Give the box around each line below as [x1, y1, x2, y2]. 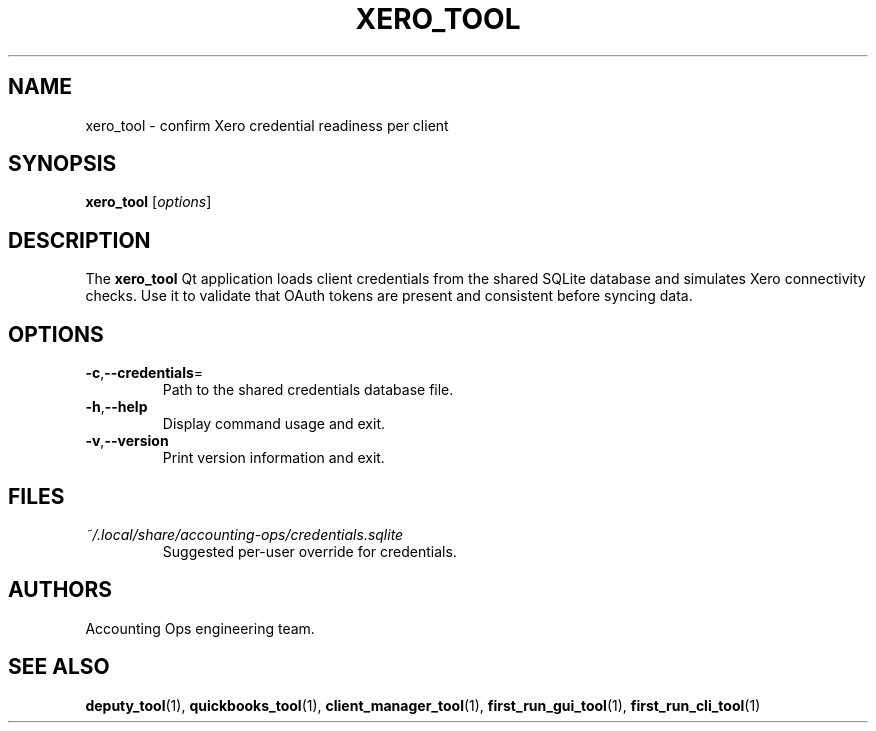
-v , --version [85, 432, 169, 450]
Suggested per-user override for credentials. [162, 542, 457, 560]
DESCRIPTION [8, 227, 151, 253]
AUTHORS [8, 577, 113, 603]
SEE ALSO [8, 654, 110, 680]
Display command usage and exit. [162, 415, 386, 433]
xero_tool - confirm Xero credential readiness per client [85, 116, 449, 134]
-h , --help [85, 398, 148, 416]
